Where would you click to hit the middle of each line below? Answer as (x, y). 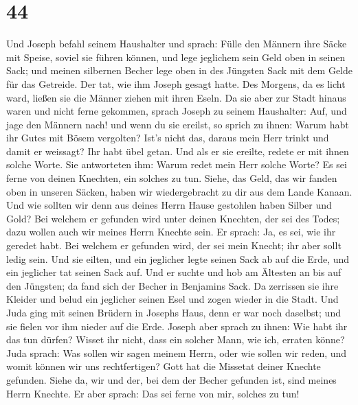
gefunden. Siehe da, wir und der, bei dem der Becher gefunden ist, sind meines (171, 379)
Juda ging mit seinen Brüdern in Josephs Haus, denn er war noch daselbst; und (174, 312)
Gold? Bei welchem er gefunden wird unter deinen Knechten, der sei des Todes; (173, 218)
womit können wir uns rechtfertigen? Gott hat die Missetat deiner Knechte (164, 366)
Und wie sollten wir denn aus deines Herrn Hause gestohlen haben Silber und (169, 205)
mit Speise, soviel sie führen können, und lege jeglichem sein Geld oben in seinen (176, 57)
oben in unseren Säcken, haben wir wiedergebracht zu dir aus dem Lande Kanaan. (179, 191)
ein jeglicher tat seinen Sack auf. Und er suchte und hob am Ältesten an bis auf (174, 272)
